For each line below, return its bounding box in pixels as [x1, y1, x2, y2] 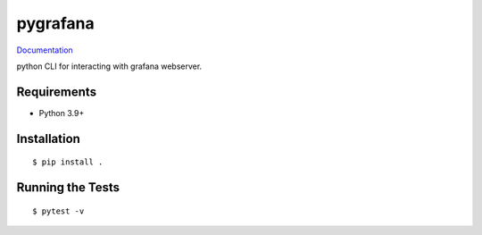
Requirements [16, 84, 97, 99]
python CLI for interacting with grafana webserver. [16, 61, 203, 71]
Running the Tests [16, 180, 120, 196]
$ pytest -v [32, 206, 85, 216]
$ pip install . [32, 157, 104, 167]
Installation [16, 130, 80, 147]
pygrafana [16, 13, 96, 33]
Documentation [16, 45, 73, 55]
